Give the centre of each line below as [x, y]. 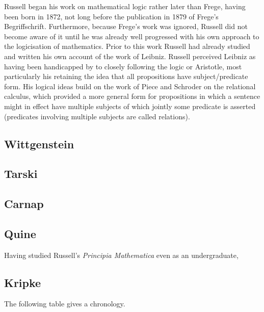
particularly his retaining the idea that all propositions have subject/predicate [126, 76]
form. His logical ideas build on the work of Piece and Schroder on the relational [130, 86]
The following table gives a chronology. [65, 304]
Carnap [24, 204]
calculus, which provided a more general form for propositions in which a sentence [132, 96]
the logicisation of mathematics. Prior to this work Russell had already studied [127, 46]
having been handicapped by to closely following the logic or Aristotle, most [123, 66]
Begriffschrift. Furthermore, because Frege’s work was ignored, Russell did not [126, 26]
